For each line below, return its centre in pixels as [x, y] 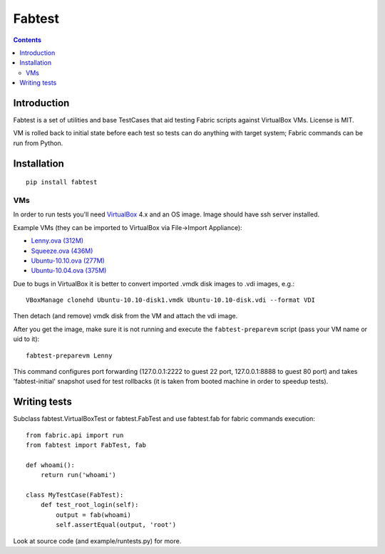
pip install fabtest [62, 182]
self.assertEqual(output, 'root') [116, 525]
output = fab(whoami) [94, 515]
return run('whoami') [78, 475]
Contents [27, 40]
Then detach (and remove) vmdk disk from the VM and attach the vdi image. [125, 316]
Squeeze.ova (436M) [62, 251]
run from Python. [38, 143]
